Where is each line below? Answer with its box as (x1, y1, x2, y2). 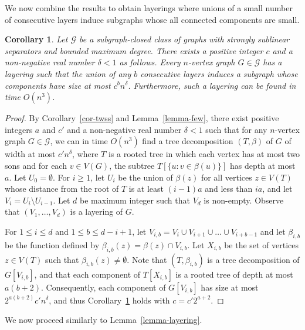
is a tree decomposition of (207, 253, 300, 265)
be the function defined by (5, 238, 100, 251)
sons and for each (5, 159, 67, 171)
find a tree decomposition (142, 135, 233, 147)
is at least (128, 182, 164, 195)
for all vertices (201, 171, 252, 183)
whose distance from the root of (5, 182, 119, 195)
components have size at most (5, 79, 111, 91)
